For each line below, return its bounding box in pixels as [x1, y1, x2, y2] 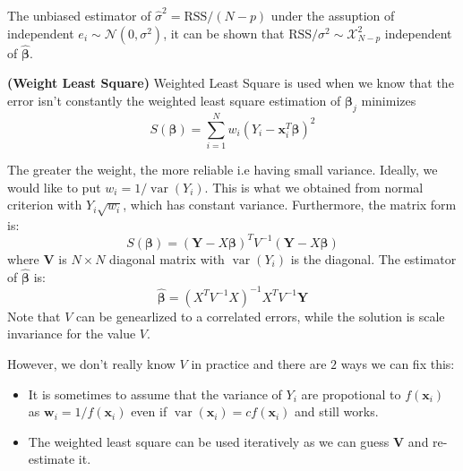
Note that [7, 306, 61, 325]
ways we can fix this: [340, 355, 455, 373]
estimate [28, 450, 75, 468]
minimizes [361, 91, 416, 109]
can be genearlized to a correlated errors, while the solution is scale [76, 306, 445, 325]
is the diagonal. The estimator [290, 249, 457, 268]
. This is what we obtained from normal [204, 177, 424, 196]
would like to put [7, 177, 101, 196]
